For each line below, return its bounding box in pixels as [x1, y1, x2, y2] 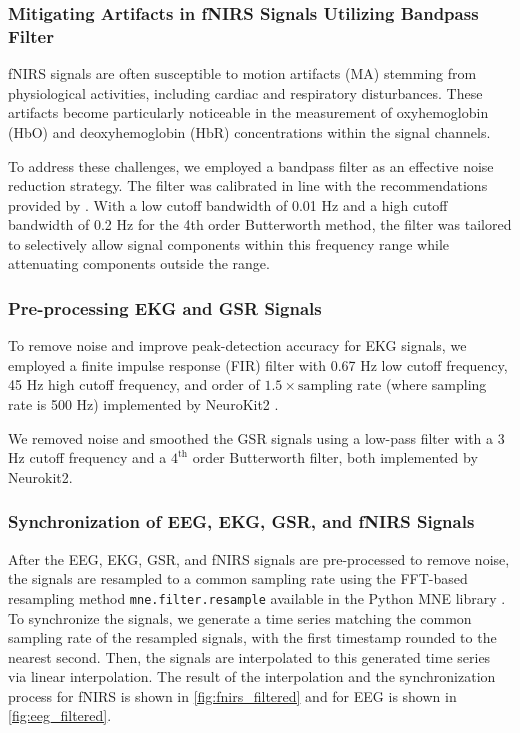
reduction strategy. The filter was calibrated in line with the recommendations [8, 175, 488, 196]
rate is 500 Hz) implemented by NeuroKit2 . [8, 394, 279, 415]
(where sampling [385, 374, 487, 395]
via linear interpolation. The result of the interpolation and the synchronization [8, 666, 496, 687]
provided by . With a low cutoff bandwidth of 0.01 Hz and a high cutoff [8, 194, 448, 215]
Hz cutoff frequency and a [8, 447, 167, 468]
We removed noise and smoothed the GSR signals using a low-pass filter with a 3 [8, 427, 505, 448]
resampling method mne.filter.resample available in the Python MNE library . [8, 587, 506, 608]
